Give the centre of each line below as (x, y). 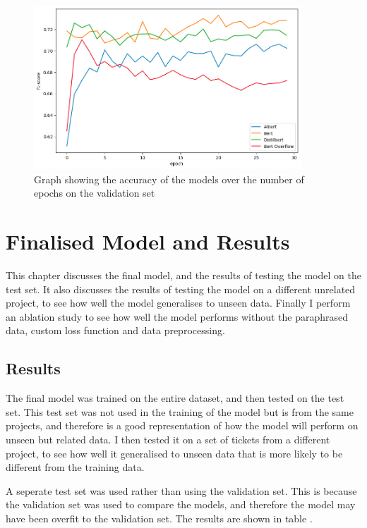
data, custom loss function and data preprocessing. (115, 330)
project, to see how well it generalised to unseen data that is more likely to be (174, 453)
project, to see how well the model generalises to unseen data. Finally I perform (178, 303)
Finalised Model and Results (148, 241)
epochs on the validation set (95, 193)
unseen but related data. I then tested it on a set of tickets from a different (168, 439)
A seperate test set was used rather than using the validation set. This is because (181, 490)
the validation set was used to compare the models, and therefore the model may (181, 504)
